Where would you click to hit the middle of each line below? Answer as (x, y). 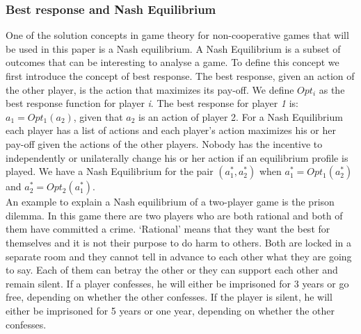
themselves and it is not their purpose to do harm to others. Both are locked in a (178, 242)
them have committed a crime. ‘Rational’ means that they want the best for (168, 229)
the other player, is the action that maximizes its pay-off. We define (150, 89)
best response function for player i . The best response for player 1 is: (152, 103)
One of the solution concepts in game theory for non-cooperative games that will (177, 35)
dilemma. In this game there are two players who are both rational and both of (174, 215)
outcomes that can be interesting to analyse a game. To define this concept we (173, 62)
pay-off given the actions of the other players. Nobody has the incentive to (164, 143)
